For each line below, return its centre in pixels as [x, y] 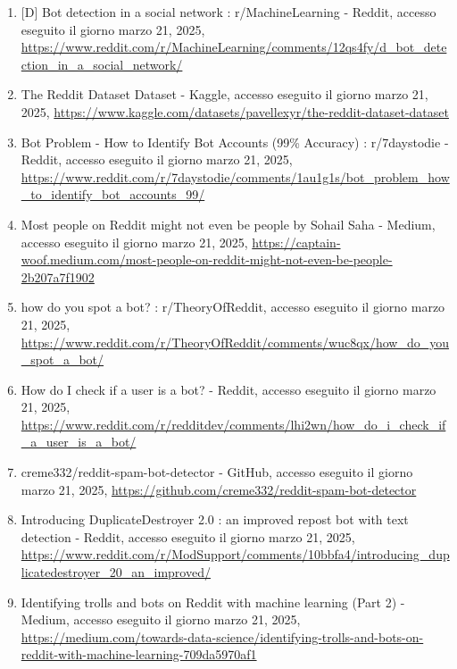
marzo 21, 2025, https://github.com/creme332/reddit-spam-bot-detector [219, 489]
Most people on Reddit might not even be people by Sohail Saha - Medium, [228, 224]
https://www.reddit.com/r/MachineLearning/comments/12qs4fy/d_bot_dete [234, 47]
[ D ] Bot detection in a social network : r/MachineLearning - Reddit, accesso [228, 12]
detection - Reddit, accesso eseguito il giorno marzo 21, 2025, [188, 536]
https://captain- [296, 242]
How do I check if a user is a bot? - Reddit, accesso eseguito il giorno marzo [228, 389]
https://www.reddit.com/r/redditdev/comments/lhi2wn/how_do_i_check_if [233, 424]
